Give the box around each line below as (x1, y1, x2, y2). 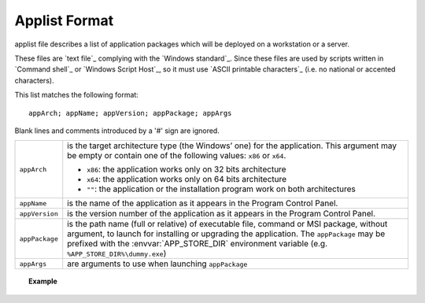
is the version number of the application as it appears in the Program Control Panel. (67, 209, 376, 220)
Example (28, 276, 58, 286)
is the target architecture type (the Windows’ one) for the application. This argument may (67, 140, 397, 151)
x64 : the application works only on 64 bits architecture (87, 174, 287, 185)
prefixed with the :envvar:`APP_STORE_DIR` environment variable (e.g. (67, 238, 328, 249)
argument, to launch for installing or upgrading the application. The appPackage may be (67, 228, 386, 239)
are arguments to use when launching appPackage (67, 258, 248, 269)
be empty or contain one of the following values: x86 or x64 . (67, 150, 286, 161)
